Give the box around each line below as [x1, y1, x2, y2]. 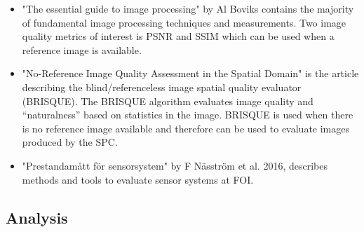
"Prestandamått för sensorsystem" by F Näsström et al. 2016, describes [22, 158, 328, 172]
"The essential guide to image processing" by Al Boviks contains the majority [22, 1, 354, 15]
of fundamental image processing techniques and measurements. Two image [22, 15, 346, 29]
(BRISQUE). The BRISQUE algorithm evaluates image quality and [22, 93, 314, 108]
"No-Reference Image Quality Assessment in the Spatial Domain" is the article [22, 66, 359, 81]
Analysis [6, 206, 68, 228]
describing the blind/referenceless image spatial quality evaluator [22, 79, 302, 94]
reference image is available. [22, 42, 142, 57]
